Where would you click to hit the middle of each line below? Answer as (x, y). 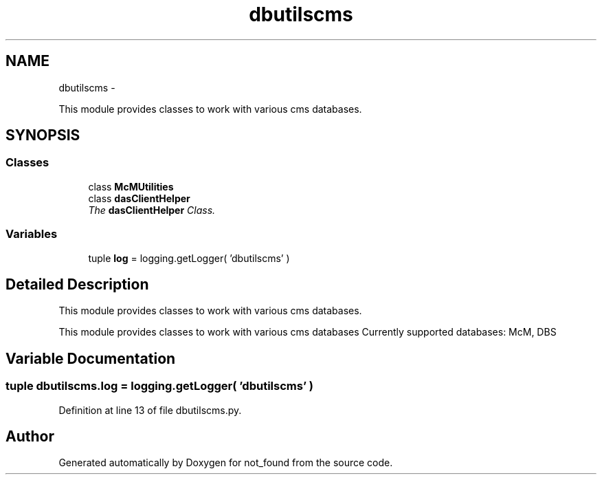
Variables (32, 234)
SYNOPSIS (43, 135)
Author (30, 437)
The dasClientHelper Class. (152, 210)
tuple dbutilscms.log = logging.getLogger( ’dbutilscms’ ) (160, 386)
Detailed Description (77, 284)
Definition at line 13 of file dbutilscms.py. (150, 410)
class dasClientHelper (139, 198)
